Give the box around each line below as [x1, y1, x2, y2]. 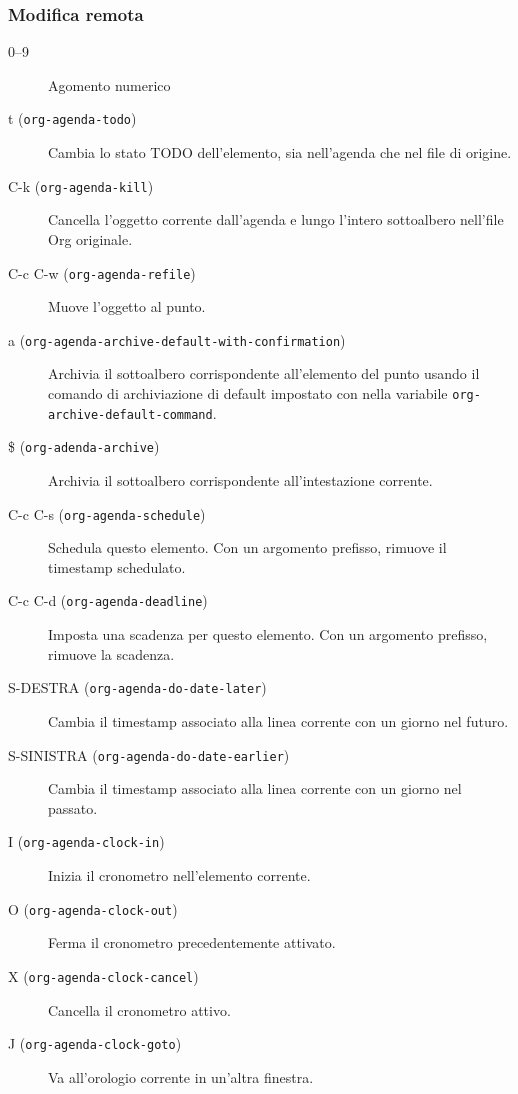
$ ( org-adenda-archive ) [8, 436, 160, 457]
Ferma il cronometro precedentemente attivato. [48, 932, 336, 953]
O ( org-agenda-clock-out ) [8, 898, 178, 919]
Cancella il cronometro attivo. [48, 999, 231, 1020]
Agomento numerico [48, 74, 171, 95]
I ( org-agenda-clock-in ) [8, 831, 165, 852]
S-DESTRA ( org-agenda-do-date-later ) [8, 677, 267, 698]
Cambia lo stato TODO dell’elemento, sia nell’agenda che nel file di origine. [48, 142, 512, 163]
